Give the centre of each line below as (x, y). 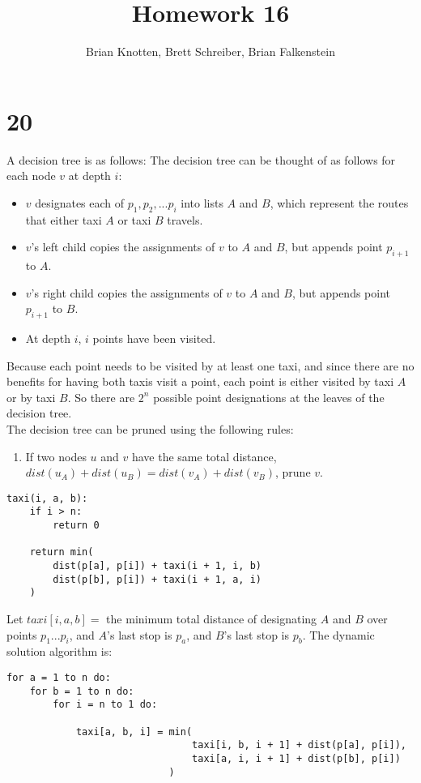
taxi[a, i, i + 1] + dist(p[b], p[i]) (296, 758)
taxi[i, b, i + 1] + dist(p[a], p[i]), (299, 745)
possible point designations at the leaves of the (269, 397)
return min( (62, 552)
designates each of (80, 202)
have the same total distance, (204, 456)
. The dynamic (338, 634)
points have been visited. (154, 338)
